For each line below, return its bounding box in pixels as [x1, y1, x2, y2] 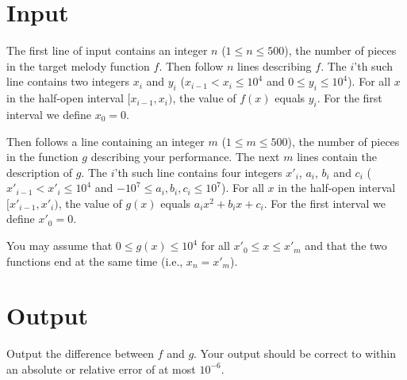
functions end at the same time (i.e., [6, 252, 183, 269]
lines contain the [297, 148, 377, 165]
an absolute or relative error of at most [6, 360, 196, 377]
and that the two [305, 237, 387, 254]
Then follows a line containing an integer [6, 132, 205, 149]
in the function [6, 148, 79, 165]
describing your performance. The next [90, 148, 280, 165]
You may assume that [6, 237, 113, 254]
